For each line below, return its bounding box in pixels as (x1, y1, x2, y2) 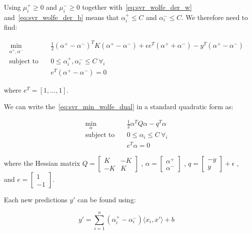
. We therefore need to (181, 12, 248, 22)
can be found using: (77, 195, 136, 205)
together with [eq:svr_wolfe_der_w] (82, 2, 192, 12)
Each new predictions (4, 195, 68, 205)
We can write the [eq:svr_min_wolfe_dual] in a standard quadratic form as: (4, 101, 234, 112)
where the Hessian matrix (4, 158, 80, 168)
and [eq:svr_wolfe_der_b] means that (4, 12, 119, 22)
